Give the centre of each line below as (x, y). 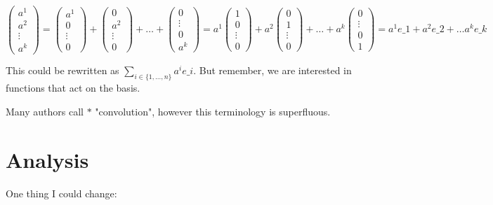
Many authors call (45, 111)
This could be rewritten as (63, 70)
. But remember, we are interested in (272, 70)
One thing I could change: (61, 193)
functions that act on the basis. (73, 88)
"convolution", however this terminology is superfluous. (213, 111)
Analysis (47, 159)
